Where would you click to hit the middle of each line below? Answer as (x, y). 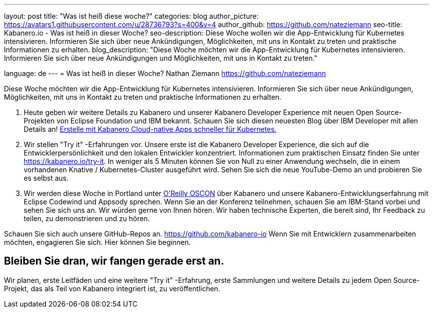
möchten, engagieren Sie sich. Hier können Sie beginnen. (97, 242)
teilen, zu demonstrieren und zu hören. (87, 218)
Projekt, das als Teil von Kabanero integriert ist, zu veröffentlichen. (112, 288)
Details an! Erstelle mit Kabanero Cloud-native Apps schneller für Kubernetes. (150, 129)
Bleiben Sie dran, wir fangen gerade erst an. (114, 261)
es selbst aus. (46, 178)
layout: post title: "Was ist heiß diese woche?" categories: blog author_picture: (131, 16)
